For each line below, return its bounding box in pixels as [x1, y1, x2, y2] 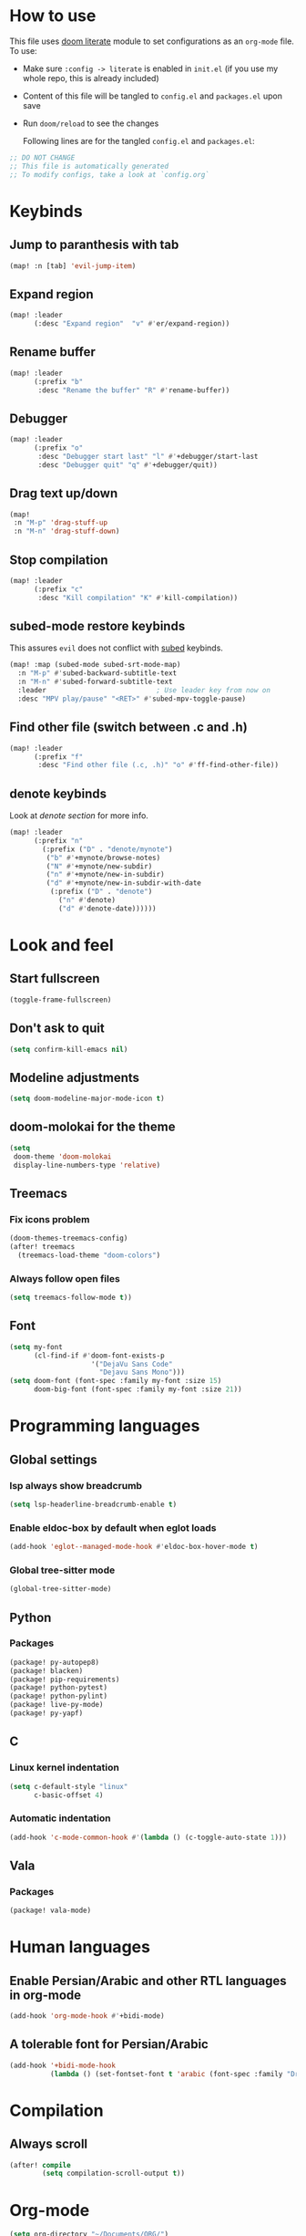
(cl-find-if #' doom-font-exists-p [33, 1351, 166, 1360]
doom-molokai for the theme [9, 1119, 176, 1135]
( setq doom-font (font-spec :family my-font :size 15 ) [9, 1377, 222, 1386]
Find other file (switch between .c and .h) [9, 720, 248, 735]
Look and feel [9, 935, 114, 955]
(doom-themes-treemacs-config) [9, 1233, 128, 1243]
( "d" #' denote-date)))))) [57, 904, 157, 913]
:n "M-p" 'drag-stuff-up [13, 518, 107, 527]
